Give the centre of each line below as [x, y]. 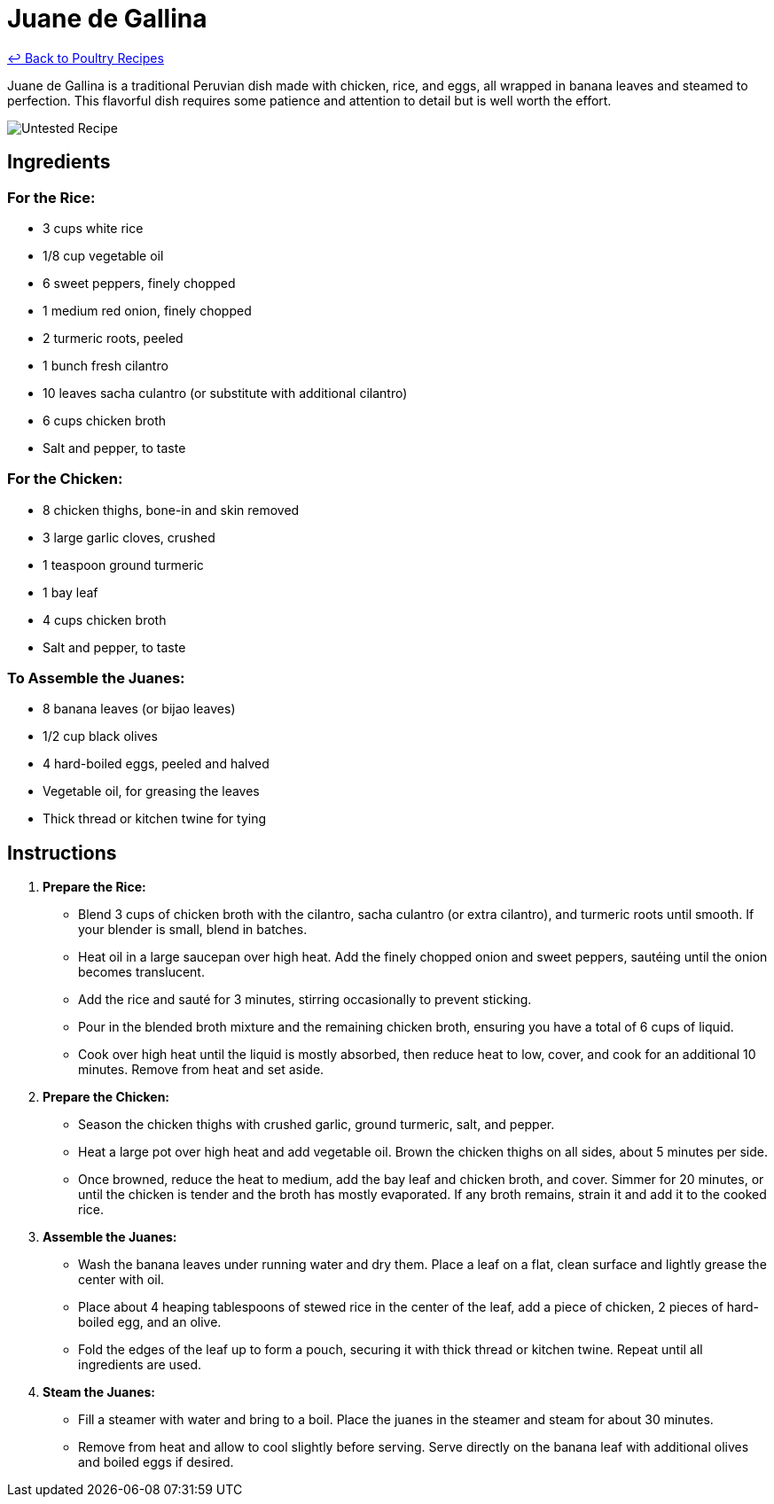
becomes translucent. [141, 972]
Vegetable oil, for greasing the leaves [151, 791]
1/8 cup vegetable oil [103, 255]
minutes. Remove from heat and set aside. [201, 1070]
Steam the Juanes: [99, 1392]
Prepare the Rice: [94, 887]
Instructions [62, 853]
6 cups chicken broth [105, 420]
